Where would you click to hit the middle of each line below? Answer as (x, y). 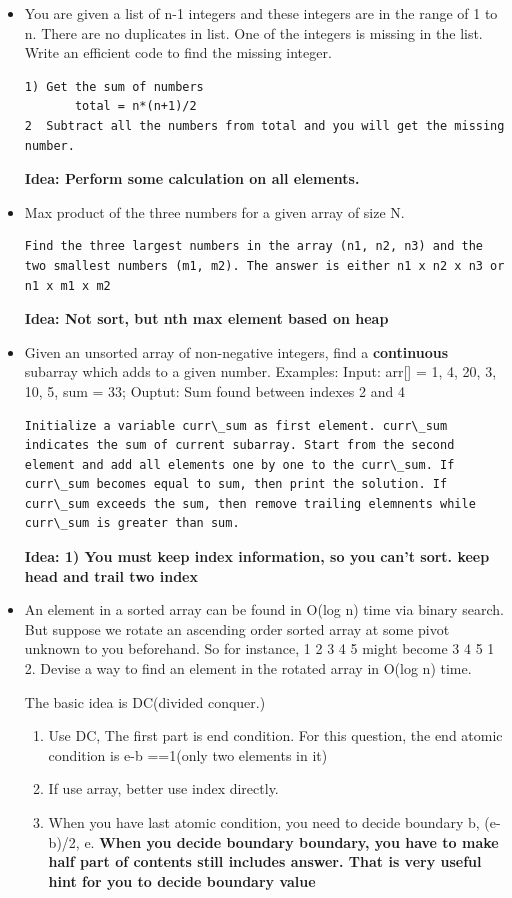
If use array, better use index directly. (163, 788)
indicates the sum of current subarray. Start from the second (239, 445)
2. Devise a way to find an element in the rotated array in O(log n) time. (248, 668)
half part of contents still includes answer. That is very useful (265, 861)
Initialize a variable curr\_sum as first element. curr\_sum (236, 425)
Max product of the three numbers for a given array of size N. (214, 211)
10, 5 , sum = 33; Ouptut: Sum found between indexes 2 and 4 (214, 390)
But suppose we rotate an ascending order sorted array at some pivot (237, 628)
